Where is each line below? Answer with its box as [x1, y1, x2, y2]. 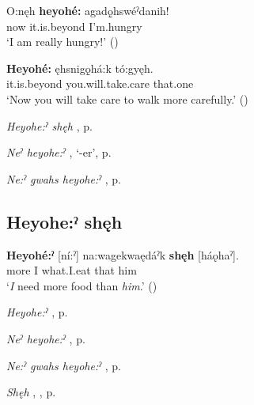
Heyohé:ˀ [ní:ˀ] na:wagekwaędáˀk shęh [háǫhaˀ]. [6, 246, 239, 263]
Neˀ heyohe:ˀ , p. [6, 330, 85, 346]
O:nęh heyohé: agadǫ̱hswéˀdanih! [6, 2, 169, 18]
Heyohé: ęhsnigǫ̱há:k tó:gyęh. [6, 59, 154, 76]
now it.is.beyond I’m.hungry [6, 17, 142, 34]
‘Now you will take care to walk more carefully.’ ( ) [6, 90, 248, 107]
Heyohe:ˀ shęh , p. [6, 117, 93, 134]
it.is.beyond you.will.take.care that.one [6, 75, 194, 92]
